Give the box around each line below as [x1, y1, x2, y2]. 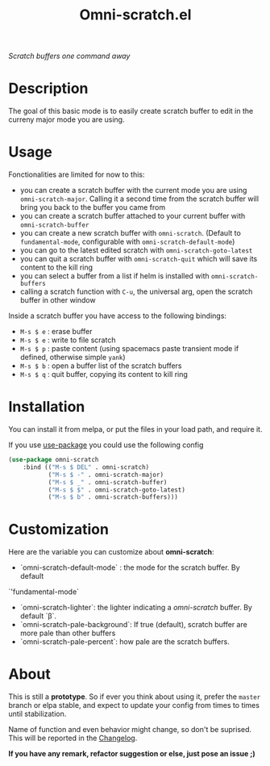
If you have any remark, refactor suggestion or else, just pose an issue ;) [8, 749, 255, 759]
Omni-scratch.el [79, 6, 192, 24]
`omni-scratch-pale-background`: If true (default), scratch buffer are [19, 620, 247, 630]
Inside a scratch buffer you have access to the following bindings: [8, 311, 227, 320]
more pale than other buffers [19, 628, 116, 638]
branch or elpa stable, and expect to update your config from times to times [8, 701, 260, 710]
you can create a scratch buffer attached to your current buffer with [19, 211, 246, 221]
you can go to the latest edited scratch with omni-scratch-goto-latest [19, 245, 253, 255]
